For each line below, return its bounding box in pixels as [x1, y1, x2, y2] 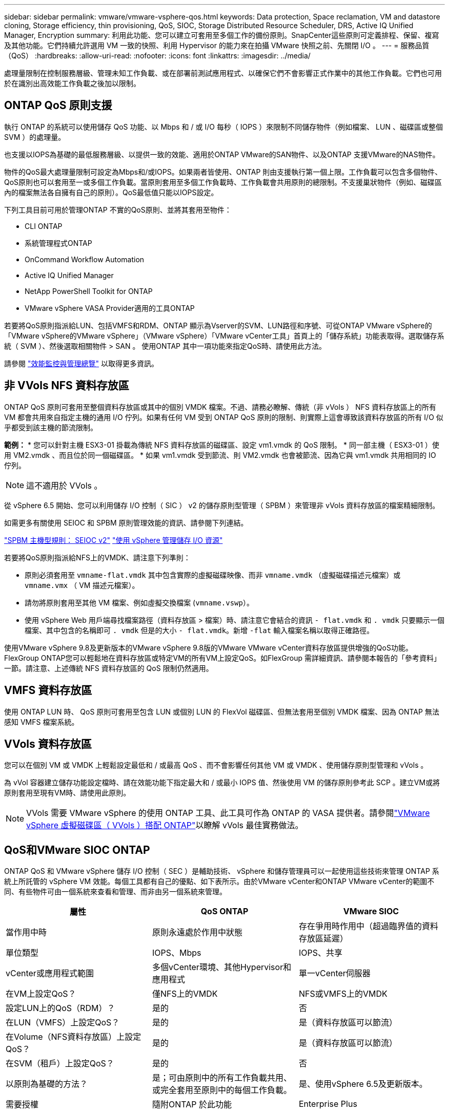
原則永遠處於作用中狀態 [152, 927, 242, 938]
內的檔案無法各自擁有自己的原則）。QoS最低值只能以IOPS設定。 [4, 187, 218, 197]
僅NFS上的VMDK [152, 989, 218, 999]
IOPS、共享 [298, 948, 342, 958]
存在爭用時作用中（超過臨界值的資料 [298, 921, 438, 932]
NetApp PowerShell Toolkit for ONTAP [25, 286, 153, 296]
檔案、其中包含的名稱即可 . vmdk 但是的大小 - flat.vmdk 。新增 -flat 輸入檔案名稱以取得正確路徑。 [25, 625, 374, 635]
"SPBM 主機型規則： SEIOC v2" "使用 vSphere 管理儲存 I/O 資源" [4, 535, 223, 544]
